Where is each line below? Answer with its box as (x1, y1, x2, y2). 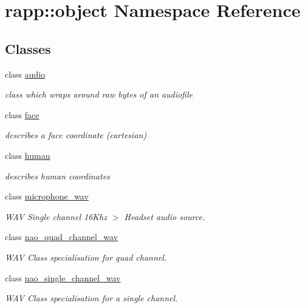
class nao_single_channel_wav (5, 271, 121, 284)
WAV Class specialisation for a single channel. (5, 292, 178, 304)
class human (5, 149, 50, 161)
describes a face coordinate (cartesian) (5, 129, 147, 141)
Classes (5, 39, 51, 58)
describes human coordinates (5, 169, 110, 182)
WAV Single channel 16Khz (5, 210, 107, 223)
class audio (5, 67, 46, 80)
